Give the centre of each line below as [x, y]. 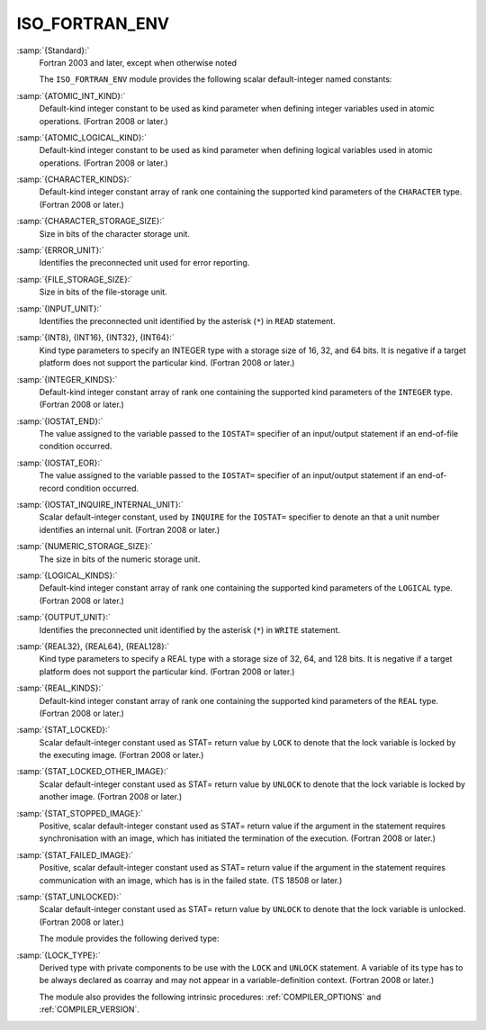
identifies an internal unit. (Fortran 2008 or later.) [130, 529]
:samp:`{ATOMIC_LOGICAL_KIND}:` [82, 137]
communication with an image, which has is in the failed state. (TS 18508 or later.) [191, 880]
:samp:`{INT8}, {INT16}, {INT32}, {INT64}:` [95, 338]
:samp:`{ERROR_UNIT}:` [60, 250]
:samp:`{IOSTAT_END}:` [60, 421]
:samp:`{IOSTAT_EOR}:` [60, 463]
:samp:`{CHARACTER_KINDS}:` [74, 179]
